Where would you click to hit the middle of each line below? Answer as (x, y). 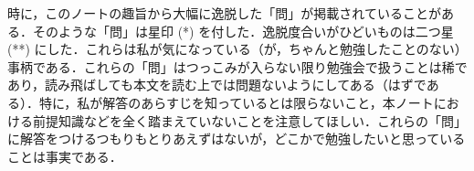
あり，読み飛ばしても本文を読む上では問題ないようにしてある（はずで (217, 85)
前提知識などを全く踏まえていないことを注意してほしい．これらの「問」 (249, 120)
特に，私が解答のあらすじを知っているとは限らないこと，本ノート (236, 102)
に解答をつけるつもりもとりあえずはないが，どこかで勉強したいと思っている (237, 139)
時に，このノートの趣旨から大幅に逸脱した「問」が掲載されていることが (224, 13)
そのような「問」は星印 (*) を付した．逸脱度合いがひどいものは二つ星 (243, 31)
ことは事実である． (65, 156)
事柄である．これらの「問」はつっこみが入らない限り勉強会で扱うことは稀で (237, 66)
